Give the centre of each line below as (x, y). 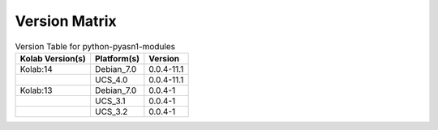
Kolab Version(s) (53, 58)
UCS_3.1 (110, 101)
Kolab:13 (36, 90)
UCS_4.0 (111, 79)
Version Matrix (66, 21)
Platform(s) (117, 58)
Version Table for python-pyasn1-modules (95, 46)
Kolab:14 (36, 69)
